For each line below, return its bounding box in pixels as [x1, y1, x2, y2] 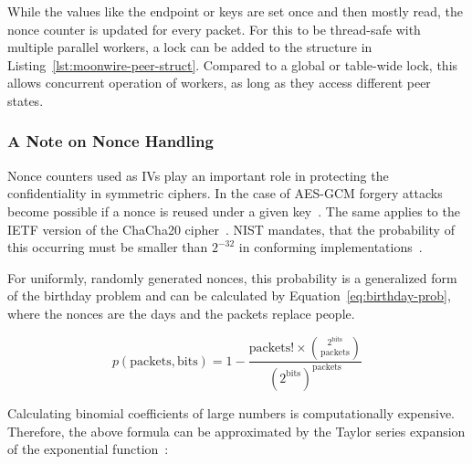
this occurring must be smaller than [7, 237, 208, 257]
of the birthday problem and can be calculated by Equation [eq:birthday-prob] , [7, 286, 451, 305]
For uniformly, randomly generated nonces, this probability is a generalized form [7, 268, 457, 287]
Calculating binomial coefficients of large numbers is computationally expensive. [7, 403, 455, 422]
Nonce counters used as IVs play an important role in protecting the [7, 165, 389, 185]
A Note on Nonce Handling [7, 130, 214, 153]
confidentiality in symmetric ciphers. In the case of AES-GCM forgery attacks [7, 184, 443, 203]
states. [7, 90, 44, 110]
